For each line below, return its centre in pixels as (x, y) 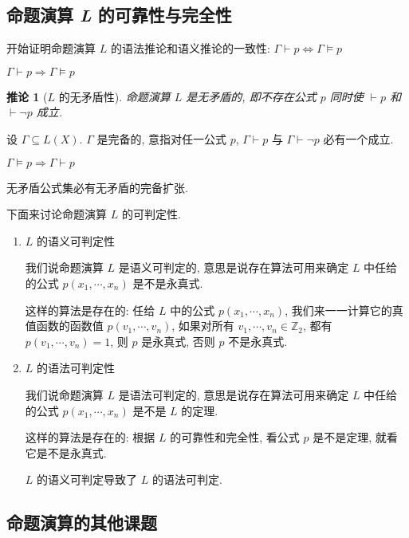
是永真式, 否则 (178, 341)
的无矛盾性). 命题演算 (114, 96)
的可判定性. (151, 214)
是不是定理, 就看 (355, 437)
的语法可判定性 (76, 368)
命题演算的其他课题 (82, 522)
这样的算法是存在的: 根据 (90, 437)
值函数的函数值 (64, 326)
